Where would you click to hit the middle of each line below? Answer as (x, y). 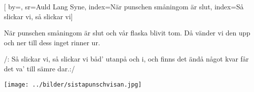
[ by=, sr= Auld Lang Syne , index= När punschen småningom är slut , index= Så (124, 6)
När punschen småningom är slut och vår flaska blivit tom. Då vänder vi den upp (127, 33)
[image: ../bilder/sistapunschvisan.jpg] (73, 84)
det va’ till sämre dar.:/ (39, 68)
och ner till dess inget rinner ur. (52, 42)
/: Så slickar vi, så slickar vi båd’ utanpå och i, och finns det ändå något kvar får (127, 59)
